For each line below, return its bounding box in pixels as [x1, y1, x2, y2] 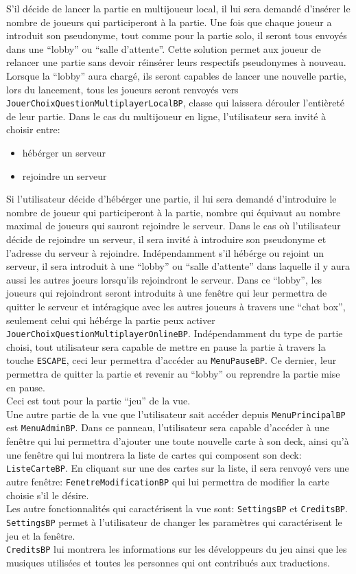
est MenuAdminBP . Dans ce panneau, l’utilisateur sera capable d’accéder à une [6, 420, 329, 435]
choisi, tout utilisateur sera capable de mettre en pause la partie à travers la [6, 339, 326, 354]
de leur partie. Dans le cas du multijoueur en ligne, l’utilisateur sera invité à [6, 108, 327, 123]
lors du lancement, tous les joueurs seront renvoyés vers [6, 82, 239, 96]
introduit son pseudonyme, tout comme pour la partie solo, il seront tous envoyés [6, 28, 347, 43]
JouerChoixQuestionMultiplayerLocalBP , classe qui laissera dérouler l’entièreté [6, 95, 345, 110]
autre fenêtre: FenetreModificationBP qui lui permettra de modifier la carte [6, 474, 330, 488]
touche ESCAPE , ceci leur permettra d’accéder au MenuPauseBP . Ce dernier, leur [6, 353, 337, 367]
